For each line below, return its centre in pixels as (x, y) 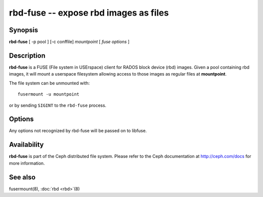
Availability (26, 145)
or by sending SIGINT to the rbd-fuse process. (58, 105)
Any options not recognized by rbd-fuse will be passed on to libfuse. (78, 131)
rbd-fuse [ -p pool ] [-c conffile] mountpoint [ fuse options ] (69, 42)
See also (22, 177)
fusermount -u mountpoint (49, 94)
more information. (27, 163)
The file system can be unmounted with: (49, 83)
